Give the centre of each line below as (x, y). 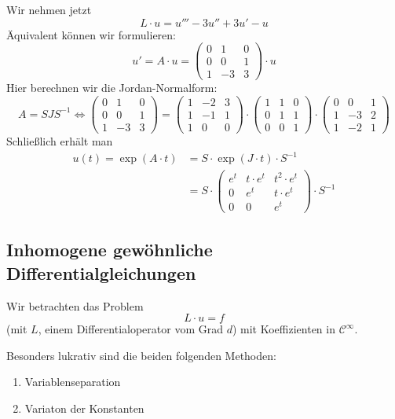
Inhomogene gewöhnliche (110, 250)
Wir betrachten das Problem (75, 305)
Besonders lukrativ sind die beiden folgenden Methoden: (141, 355)
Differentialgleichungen (101, 272)
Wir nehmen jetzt (49, 9)
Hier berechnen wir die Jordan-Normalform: (112, 88)
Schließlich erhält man (60, 141)
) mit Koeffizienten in (283, 329)
